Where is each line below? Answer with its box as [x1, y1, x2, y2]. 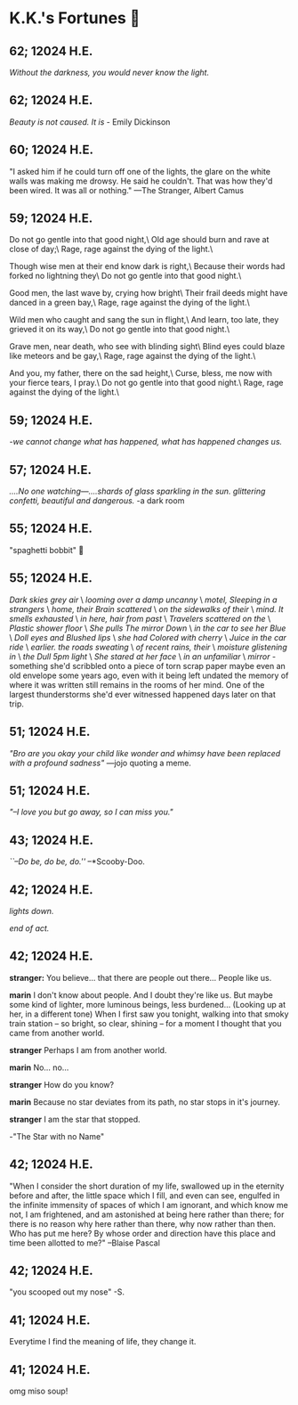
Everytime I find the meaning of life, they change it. [9, 1336, 197, 1347]
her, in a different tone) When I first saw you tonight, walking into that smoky [9, 1009, 289, 1019]
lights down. [9, 905, 54, 916]
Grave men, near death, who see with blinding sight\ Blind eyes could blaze [9, 341, 286, 352]
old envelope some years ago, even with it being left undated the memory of [9, 670, 289, 681]
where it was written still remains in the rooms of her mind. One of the [9, 679, 265, 690]
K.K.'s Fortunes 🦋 [9, 8, 141, 29]
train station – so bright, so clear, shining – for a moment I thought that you [9, 1017, 282, 1028]
